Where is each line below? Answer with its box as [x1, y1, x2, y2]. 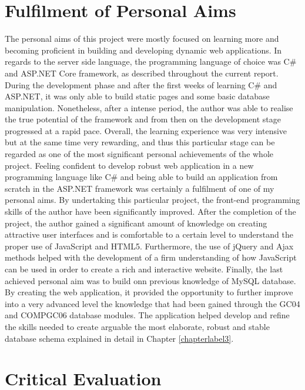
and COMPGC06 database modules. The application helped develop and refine [5, 309, 290, 321]
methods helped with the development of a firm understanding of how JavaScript [5, 251, 297, 264]
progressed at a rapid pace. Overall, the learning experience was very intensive [5, 124, 287, 136]
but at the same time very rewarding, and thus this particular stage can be [5, 136, 275, 148]
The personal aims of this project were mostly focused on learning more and [5, 32, 279, 45]
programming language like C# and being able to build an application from [5, 171, 278, 183]
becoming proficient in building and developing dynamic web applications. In [5, 44, 282, 56]
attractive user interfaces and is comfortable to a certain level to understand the [5, 228, 293, 241]
